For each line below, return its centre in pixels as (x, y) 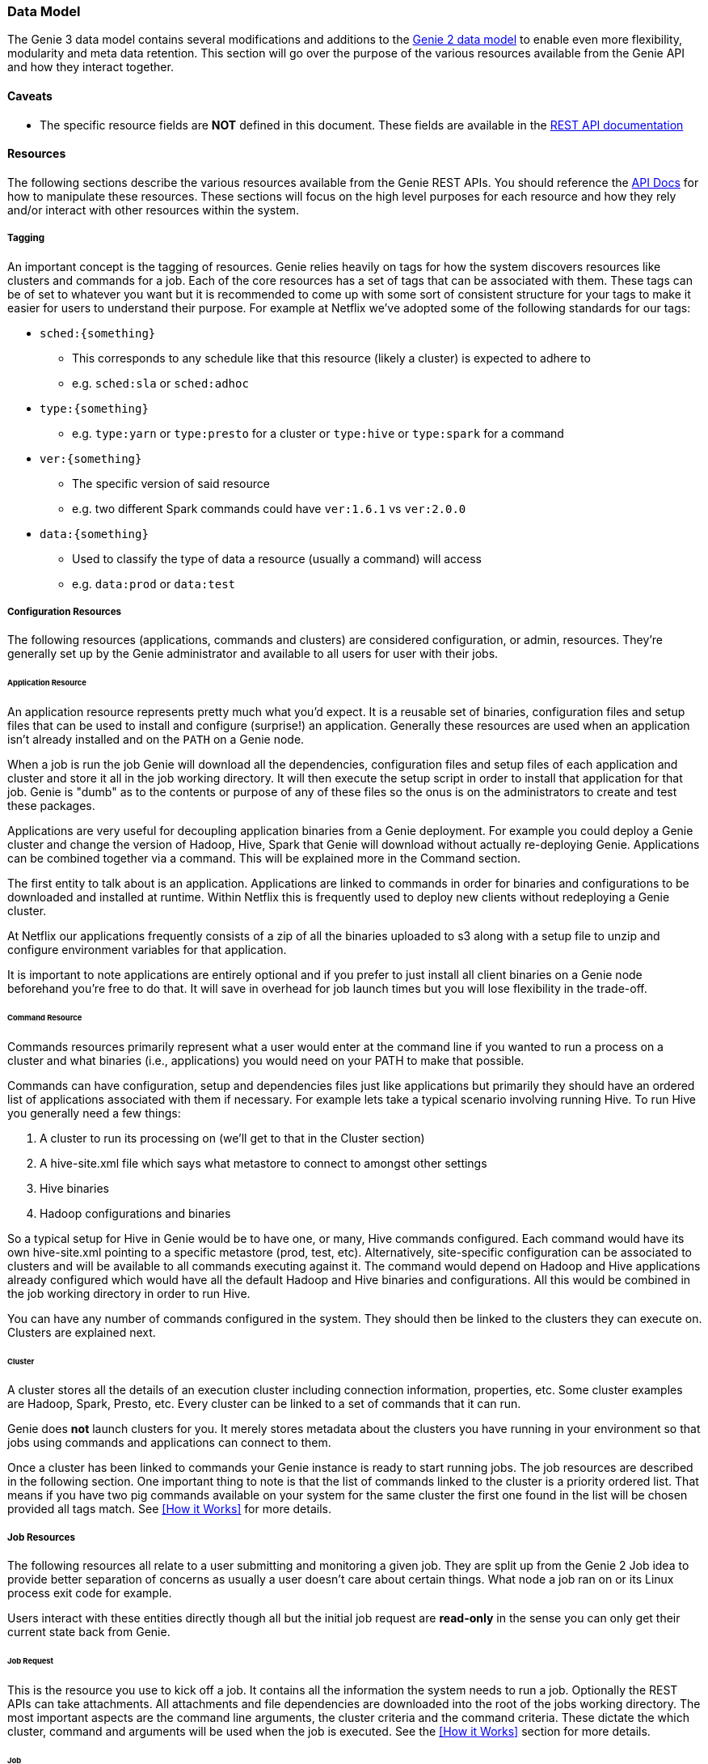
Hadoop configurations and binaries (135, 1213)
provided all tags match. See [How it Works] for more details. (169, 1509)
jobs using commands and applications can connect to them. (169, 1443)
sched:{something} (98, 333)
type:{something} (94, 408)
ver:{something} (91, 458)
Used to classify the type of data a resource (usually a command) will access (277, 558)
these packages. (51, 806)
